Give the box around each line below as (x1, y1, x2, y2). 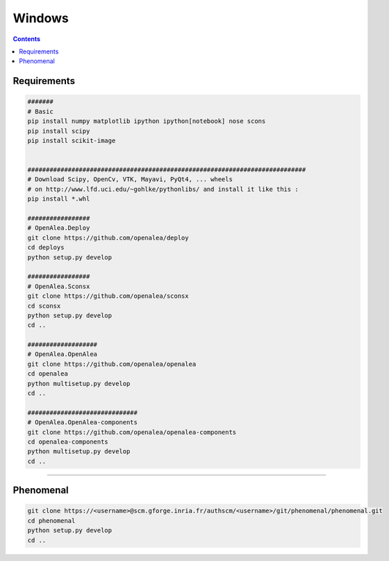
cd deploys (27, 244, 65, 251)
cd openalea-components (27, 438, 109, 446)
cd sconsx (27, 302, 61, 310)
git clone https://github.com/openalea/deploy (27, 233, 189, 242)
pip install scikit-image (27, 136, 116, 144)
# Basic (27, 108, 53, 115)
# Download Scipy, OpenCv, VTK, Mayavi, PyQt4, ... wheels (27, 176, 233, 183)
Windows (13, 10, 69, 26)
